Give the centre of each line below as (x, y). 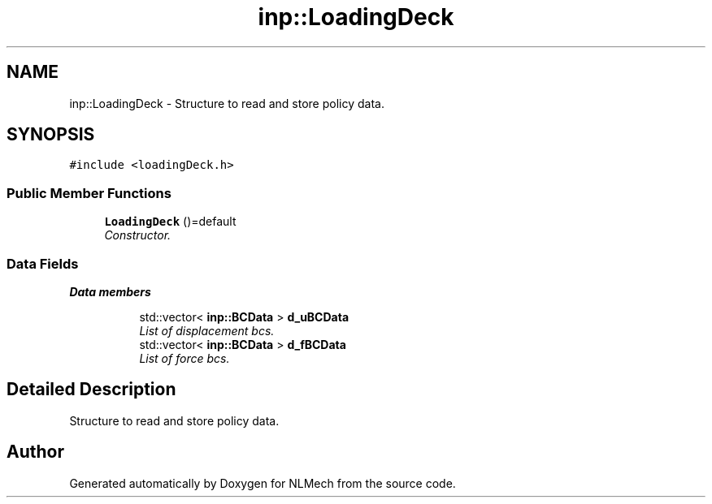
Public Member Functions (89, 193)
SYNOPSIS (51, 135)
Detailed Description (91, 390)
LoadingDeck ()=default (170, 222)
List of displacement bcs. (207, 330)
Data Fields (43, 263)
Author (35, 452)
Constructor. (138, 235)
